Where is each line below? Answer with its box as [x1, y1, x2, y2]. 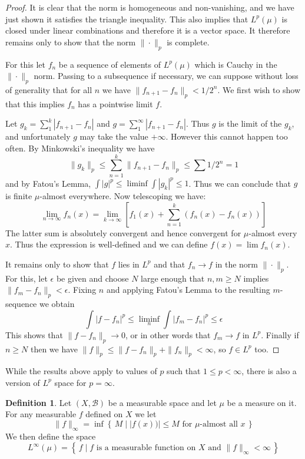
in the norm [215, 257, 258, 270]
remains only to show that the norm [5, 35, 136, 48]
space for [54, 376, 87, 388]
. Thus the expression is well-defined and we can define [10, 238, 208, 250]
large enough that [141, 272, 205, 284]
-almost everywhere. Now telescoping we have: [39, 190, 206, 202]
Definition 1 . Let [5, 396, 72, 408]
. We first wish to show [217, 83, 301, 95]
